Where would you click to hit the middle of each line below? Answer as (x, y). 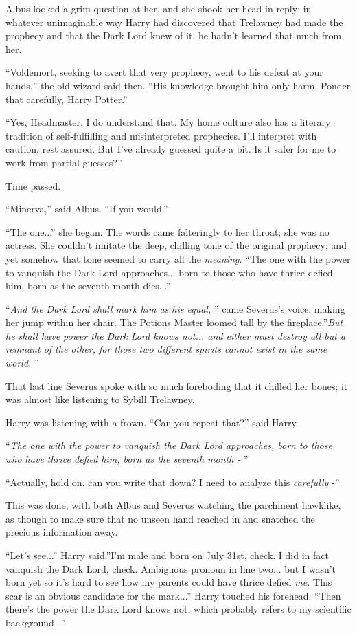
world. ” (22, 363)
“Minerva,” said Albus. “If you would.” (87, 209)
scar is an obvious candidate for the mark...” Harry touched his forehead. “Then (173, 595)
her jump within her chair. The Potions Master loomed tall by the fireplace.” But (174, 322)
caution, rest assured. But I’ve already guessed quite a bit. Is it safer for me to (171, 149)
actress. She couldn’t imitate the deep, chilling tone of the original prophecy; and (176, 245)
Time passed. (33, 185)
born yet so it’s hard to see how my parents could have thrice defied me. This (169, 582)
